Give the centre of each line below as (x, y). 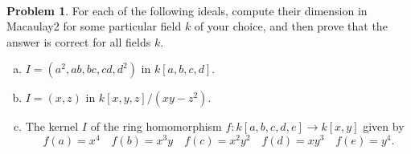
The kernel (52, 126)
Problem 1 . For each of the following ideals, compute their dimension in (187, 10)
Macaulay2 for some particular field (94, 26)
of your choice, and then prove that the (291, 26)
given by (384, 126)
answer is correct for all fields (79, 41)
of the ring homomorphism (156, 126)
